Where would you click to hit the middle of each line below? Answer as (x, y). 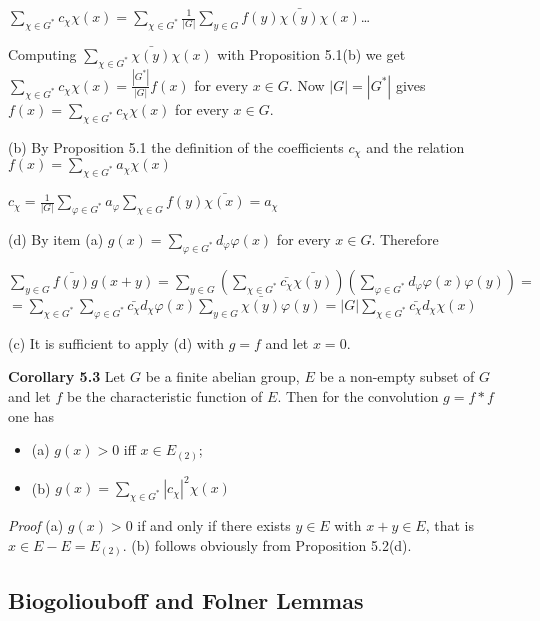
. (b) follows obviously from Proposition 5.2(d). (267, 544)
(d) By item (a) (56, 238)
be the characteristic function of (164, 395)
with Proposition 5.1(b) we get (311, 53)
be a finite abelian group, (222, 376)
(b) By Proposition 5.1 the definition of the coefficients (176, 146)
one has (31, 415)
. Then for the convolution (358, 395)
